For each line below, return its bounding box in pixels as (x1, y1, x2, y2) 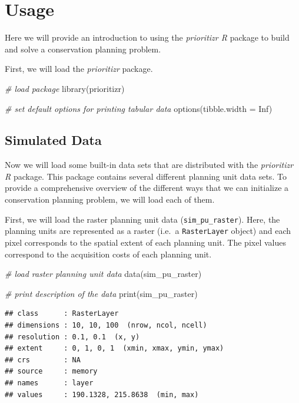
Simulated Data (5, 131, 102, 149)
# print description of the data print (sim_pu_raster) (5, 287, 198, 299)
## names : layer (5, 378, 94, 387)
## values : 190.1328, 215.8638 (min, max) (5, 390, 199, 399)
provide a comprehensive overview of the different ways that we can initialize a (5, 181, 289, 194)
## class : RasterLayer (5, 309, 119, 318)
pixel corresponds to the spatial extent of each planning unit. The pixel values (5, 236, 286, 248)
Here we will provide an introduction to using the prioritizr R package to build (5, 31, 290, 44)
